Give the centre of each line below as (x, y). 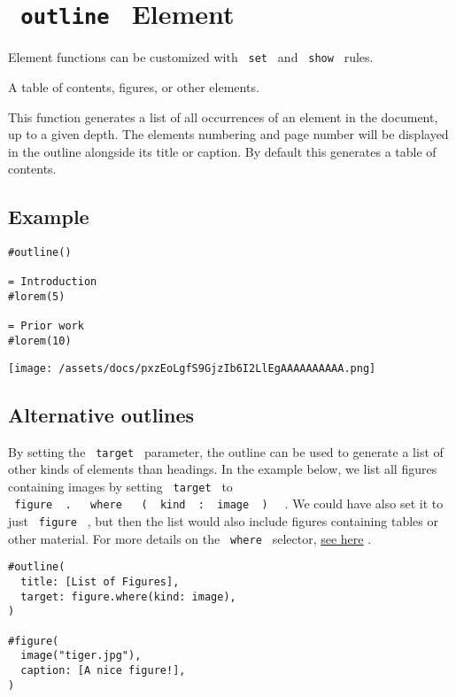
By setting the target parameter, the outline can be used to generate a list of (226, 451)
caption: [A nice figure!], (103, 670)
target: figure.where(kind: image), (128, 596)
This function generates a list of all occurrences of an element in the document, (223, 116)
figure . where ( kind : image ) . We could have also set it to (229, 503)
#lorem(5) (37, 297)
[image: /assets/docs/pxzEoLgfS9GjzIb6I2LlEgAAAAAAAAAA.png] (192, 368)
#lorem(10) (40, 341)
